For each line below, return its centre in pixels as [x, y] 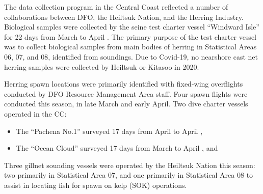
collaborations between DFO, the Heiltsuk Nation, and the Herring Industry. [124, 17]
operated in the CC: [35, 113]
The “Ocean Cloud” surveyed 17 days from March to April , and [117, 148]
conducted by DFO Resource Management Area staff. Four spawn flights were [126, 93]
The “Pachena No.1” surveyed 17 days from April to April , [109, 131]
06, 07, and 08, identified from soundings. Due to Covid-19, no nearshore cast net [131, 56]
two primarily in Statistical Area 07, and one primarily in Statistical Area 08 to [129, 175]
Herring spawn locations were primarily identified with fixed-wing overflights [124, 84]
